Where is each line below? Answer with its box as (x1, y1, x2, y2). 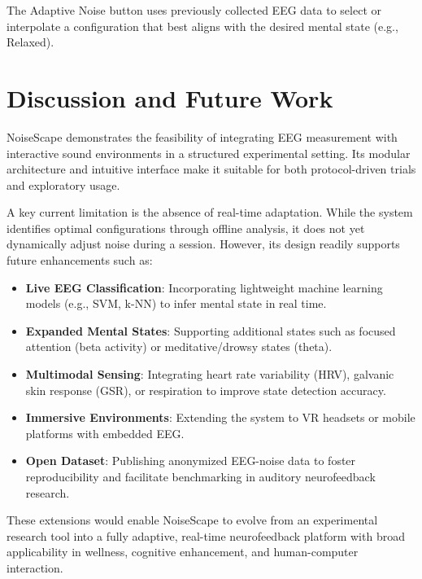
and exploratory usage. (7, 176, 120, 193)
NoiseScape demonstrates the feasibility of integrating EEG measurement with (7, 128, 398, 145)
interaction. (7, 559, 63, 576)
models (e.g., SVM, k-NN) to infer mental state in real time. (25, 295, 327, 312)
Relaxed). (7, 33, 54, 50)
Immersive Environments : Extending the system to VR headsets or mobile (25, 409, 415, 426)
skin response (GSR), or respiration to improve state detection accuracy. (25, 381, 386, 398)
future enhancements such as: (7, 252, 153, 269)
